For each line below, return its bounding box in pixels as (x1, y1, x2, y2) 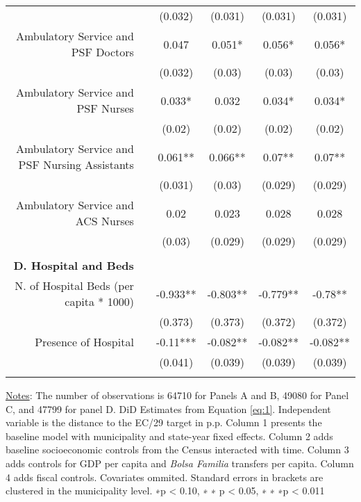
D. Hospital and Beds (13, 257, 134, 273)
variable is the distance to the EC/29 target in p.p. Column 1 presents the (6, 415, 322, 430)
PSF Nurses (76, 100, 134, 116)
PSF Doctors (71, 44, 134, 60)
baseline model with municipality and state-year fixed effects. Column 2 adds (6, 428, 333, 443)
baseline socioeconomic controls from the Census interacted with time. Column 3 (6, 442, 349, 457)
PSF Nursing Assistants (18, 156, 134, 172)
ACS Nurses (75, 213, 134, 229)
